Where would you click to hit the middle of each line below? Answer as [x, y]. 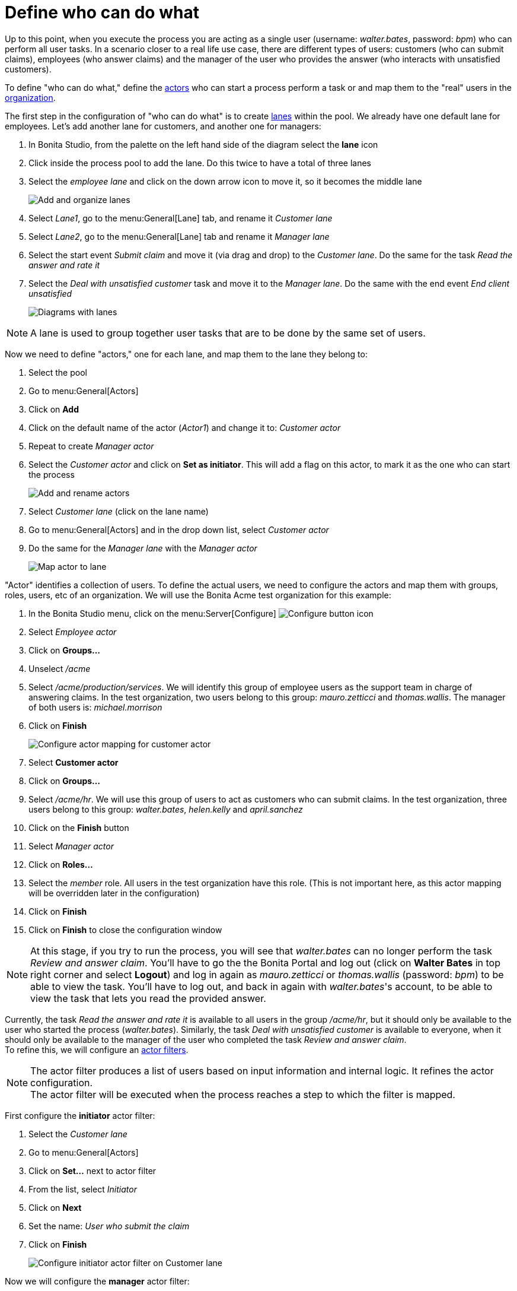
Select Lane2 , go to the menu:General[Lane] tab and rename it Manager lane [179, 236]
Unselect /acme [60, 668]
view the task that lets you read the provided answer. [148, 998]
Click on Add [54, 409]
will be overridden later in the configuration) [114, 893]
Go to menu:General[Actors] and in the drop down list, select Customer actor [179, 529]
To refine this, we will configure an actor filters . [97, 1049]
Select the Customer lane [78, 1134]
